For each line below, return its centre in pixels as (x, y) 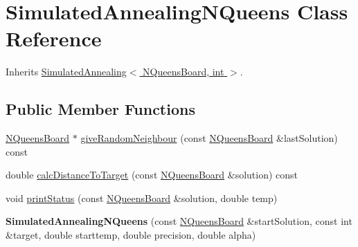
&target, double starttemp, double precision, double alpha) (131, 235)
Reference (54, 38)
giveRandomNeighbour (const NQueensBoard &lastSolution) (209, 138)
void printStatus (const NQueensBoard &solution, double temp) (142, 198)
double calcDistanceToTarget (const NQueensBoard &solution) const (152, 175)
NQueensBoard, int (184, 72)
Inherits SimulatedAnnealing (66, 72)
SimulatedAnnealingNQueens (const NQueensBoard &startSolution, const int (179, 221)
